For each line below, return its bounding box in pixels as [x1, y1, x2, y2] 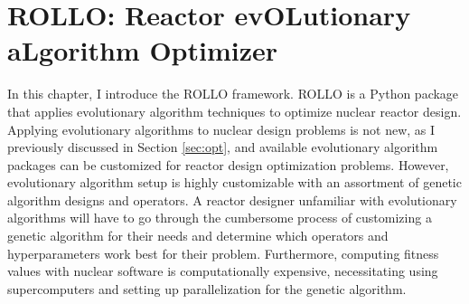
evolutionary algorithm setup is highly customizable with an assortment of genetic [7, 173, 462, 192]
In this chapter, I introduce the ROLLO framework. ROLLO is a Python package [7, 84, 459, 103]
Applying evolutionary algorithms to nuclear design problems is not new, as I [7, 119, 436, 138]
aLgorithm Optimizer [7, 32, 278, 69]
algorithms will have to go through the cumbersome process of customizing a [7, 208, 432, 227]
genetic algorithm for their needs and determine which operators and [7, 226, 389, 245]
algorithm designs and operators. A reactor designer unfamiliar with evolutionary [7, 190, 457, 209]
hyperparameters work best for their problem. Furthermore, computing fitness [7, 243, 439, 262]
